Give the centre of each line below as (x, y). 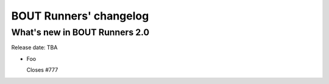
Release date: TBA (34, 47)
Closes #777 (42, 70)
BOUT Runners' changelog (80, 16)
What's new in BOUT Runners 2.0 (80, 32)
